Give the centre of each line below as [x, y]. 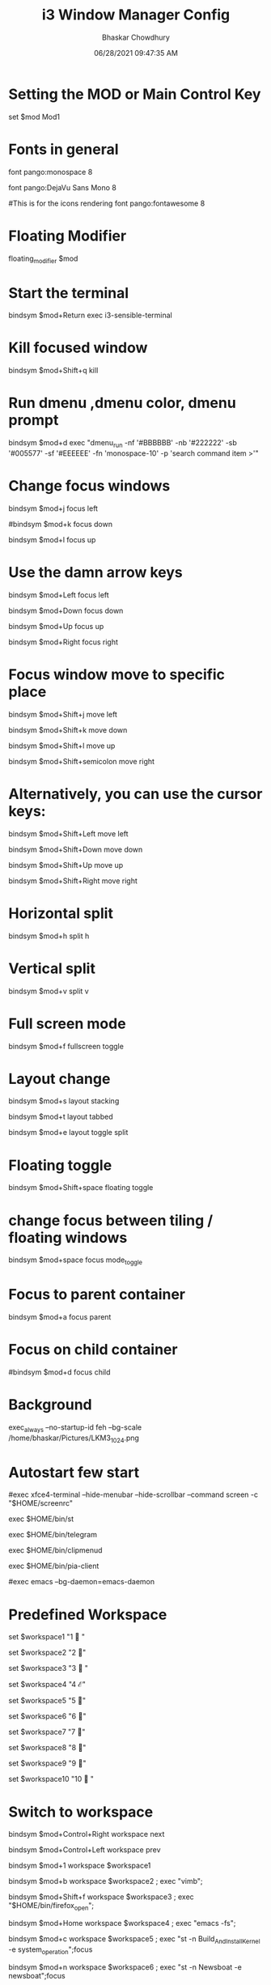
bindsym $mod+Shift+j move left [63, 714]
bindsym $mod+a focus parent [60, 1317]
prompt [34, 421]
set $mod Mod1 [34, 117]
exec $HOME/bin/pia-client [54, 1566]
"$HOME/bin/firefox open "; [51, 1906]
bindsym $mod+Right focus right [64, 642]
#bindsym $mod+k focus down [61, 524]
